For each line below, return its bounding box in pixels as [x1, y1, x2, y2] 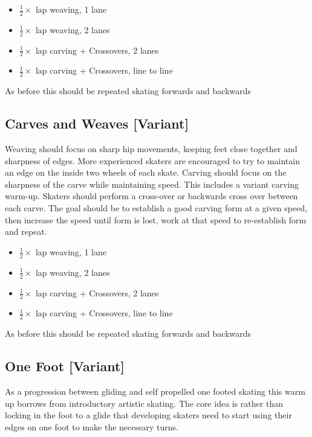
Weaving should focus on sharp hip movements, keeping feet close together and [5, 142, 297, 155]
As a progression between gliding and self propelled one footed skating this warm [5, 384, 305, 397]
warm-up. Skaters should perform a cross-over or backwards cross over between [5, 190, 298, 202]
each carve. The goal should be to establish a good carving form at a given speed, [5, 202, 308, 214]
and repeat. [5, 225, 47, 238]
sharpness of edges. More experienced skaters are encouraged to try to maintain [5, 154, 300, 167]
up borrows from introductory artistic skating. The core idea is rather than [5, 397, 283, 409]
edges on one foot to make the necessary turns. [5, 420, 178, 433]
